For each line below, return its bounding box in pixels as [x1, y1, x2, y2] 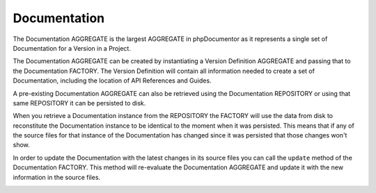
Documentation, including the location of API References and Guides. [13, 76, 212, 85]
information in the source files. [13, 173, 101, 181]
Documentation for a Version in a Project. [13, 44, 132, 52]
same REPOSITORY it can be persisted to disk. [13, 99, 146, 107]
